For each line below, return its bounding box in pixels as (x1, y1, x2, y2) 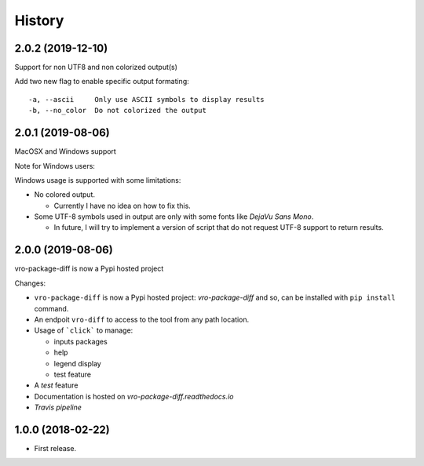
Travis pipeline (34, 402, 82, 412)
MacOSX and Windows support (14, 147, 117, 156)
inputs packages (53, 337, 108, 346)
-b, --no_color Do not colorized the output (28, 106, 207, 115)
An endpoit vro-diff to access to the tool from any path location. (34, 315, 250, 324)
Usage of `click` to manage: (34, 326, 133, 335)
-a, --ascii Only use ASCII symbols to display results (28, 95, 265, 104)
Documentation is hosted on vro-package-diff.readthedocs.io (34, 391, 234, 401)
